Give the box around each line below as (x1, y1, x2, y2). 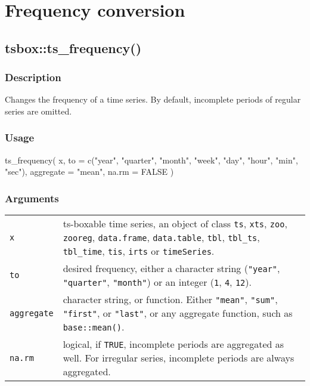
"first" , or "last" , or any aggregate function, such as (63, 306, 293, 320)
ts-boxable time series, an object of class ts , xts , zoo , (63, 217, 287, 231)
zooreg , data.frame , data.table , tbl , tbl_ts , (63, 230, 260, 245)
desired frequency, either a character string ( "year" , (63, 261, 280, 276)
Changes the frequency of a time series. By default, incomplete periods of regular (5, 93, 301, 106)
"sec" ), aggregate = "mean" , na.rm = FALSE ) (5, 165, 174, 178)
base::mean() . (63, 320, 125, 334)
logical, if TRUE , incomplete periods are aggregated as (63, 337, 284, 351)
